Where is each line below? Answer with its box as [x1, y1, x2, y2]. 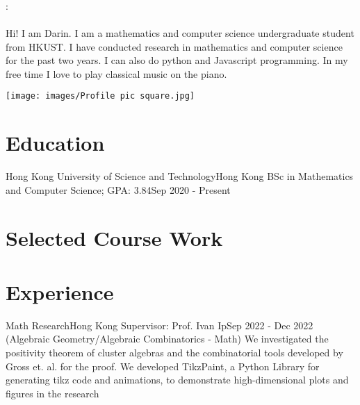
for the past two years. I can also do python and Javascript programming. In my [6, 53, 348, 67]
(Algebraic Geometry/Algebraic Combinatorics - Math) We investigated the [6, 331, 329, 346]
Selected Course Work [6, 223, 223, 251]
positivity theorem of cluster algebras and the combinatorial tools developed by [6, 345, 343, 359]
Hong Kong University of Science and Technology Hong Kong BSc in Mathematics [6, 169, 354, 183]
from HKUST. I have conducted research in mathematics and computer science [6, 39, 343, 53]
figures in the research [6, 386, 99, 400]
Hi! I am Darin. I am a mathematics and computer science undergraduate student [6, 25, 354, 40]
